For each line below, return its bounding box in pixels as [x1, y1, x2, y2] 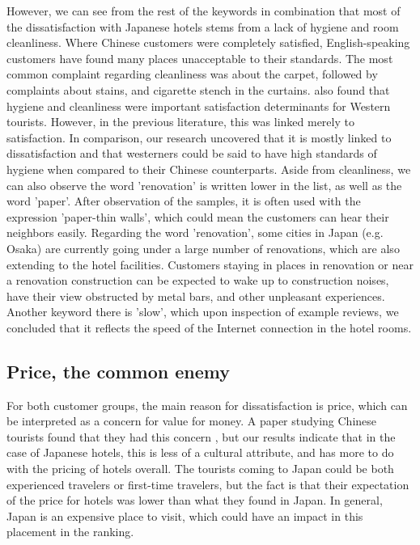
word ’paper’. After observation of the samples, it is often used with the [6, 192, 361, 209]
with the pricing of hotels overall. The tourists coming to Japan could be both [6, 460, 394, 477]
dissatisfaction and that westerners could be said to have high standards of [6, 145, 377, 162]
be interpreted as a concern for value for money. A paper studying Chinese [6, 412, 377, 429]
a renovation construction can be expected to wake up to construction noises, [6, 272, 389, 289]
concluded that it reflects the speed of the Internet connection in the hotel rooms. [6, 319, 412, 336]
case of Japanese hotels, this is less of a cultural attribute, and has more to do [6, 444, 394, 461]
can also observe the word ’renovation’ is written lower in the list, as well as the [6, 176, 402, 193]
